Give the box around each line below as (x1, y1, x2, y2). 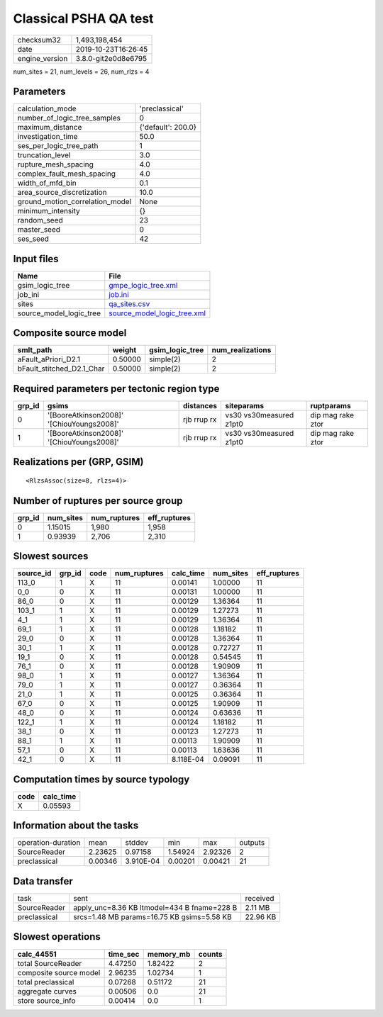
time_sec (108, 949, 140, 959)
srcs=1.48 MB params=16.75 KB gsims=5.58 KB (73, 911, 232, 921)
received (245, 893, 274, 903)
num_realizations (211, 345, 272, 355)
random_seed (17, 215, 63, 225)
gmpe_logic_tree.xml (109, 280, 178, 290)
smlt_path (17, 345, 52, 355)
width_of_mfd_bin (17, 178, 77, 188)
